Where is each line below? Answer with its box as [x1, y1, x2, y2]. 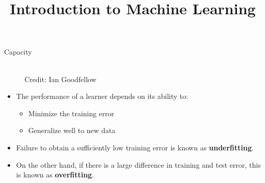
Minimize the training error [28, 108, 114, 118]
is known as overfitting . [16, 169, 94, 180]
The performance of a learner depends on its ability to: [16, 91, 188, 101]
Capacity [4, 46, 32, 57]
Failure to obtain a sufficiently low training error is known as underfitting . [16, 142, 254, 152]
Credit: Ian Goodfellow [25, 73, 97, 84]
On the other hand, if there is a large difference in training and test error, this [16, 159, 261, 170]
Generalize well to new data [28, 125, 115, 136]
